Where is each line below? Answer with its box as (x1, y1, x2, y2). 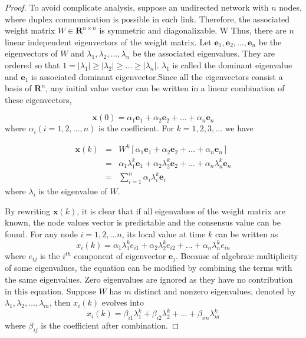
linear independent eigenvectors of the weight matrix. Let (5, 35, 212, 48)
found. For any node (5, 227, 78, 240)
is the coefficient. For (98, 122, 174, 134)
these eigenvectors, (5, 93, 72, 105)
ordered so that (5, 58, 60, 71)
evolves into (101, 296, 144, 309)
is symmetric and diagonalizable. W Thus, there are (99, 24, 287, 37)
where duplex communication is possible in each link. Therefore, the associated (5, 12, 290, 25)
